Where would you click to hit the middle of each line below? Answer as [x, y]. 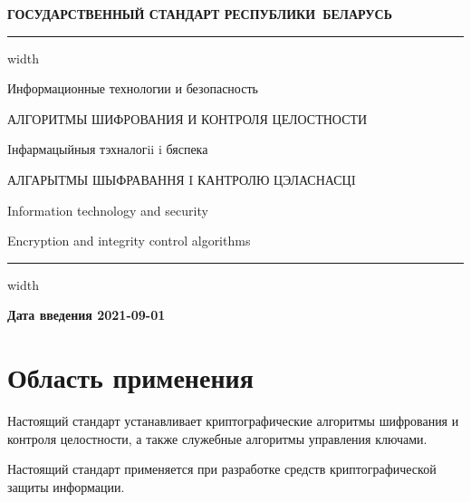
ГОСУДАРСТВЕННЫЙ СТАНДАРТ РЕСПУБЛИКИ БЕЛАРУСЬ [200, 14]
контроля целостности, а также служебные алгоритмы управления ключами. [217, 438]
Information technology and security [108, 210]
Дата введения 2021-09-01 [87, 315]
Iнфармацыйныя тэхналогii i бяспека [108, 149]
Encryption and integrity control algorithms [129, 241]
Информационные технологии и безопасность [133, 88]
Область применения [130, 377]
